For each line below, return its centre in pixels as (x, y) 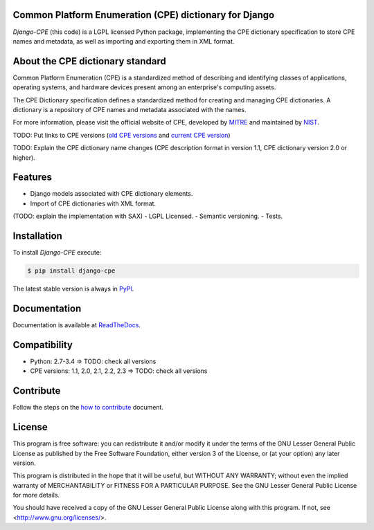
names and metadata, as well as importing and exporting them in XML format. (124, 41)
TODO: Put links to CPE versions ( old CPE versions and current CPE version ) (122, 135)
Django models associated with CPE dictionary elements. (112, 194)
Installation (37, 236)
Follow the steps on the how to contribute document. (88, 408)
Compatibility (43, 345)
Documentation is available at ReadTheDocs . (77, 325)
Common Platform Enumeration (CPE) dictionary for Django (144, 15)
